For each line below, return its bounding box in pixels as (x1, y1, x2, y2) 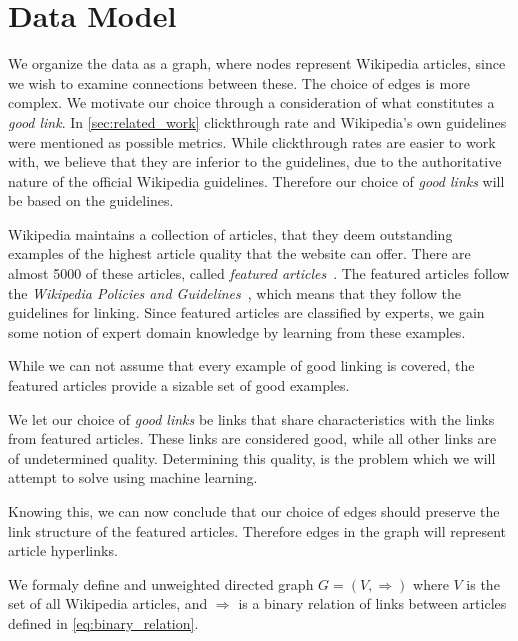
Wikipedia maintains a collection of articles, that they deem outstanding (8, 223, 453, 244)
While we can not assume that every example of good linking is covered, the (8, 355, 475, 376)
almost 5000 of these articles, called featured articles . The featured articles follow (8, 263, 510, 284)
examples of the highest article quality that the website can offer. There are (8, 243, 471, 264)
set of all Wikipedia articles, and (8, 593, 208, 614)
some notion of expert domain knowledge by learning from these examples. (8, 321, 466, 342)
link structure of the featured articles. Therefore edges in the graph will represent (8, 520, 507, 541)
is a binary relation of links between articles (238, 593, 507, 614)
